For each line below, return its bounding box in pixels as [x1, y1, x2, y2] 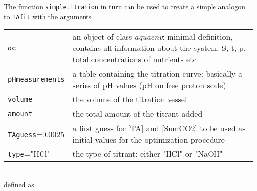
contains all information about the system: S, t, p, [72, 42, 246, 54]
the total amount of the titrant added [72, 108, 203, 120]
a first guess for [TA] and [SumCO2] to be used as [72, 122, 246, 134]
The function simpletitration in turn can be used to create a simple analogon [4, 1, 245, 11]
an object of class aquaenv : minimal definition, [72, 31, 233, 43]
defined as [4, 179, 34, 189]
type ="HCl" [8, 148, 50, 160]
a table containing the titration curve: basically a [72, 68, 242, 80]
